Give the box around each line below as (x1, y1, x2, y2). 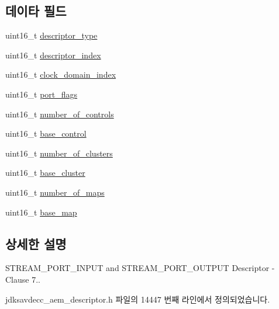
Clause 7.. (5, 273, 40, 285)
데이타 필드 (5, 2, 67, 20)
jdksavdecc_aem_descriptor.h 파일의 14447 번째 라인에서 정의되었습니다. (5, 293, 270, 305)
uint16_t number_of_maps (5, 186, 105, 198)
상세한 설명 (5, 234, 67, 252)
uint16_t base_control (5, 127, 87, 140)
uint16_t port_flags (5, 88, 78, 100)
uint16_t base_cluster (5, 166, 85, 179)
